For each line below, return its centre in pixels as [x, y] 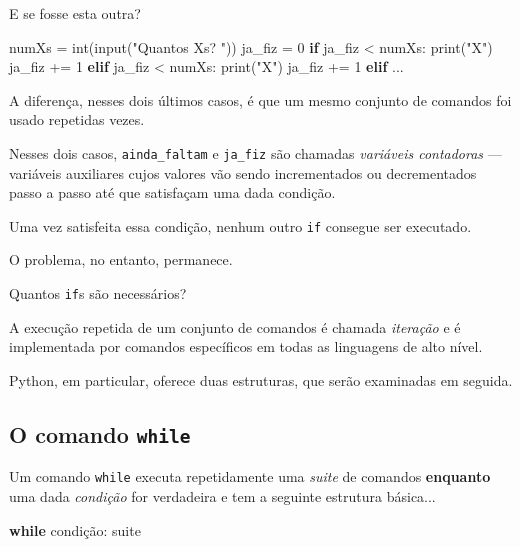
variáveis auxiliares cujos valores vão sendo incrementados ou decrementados [243, 172]
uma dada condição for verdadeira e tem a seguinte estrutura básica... [222, 495]
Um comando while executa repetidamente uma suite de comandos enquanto [250, 476]
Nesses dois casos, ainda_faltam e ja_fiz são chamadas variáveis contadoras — [255, 152]
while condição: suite [75, 529]
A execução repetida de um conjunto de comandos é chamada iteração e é [235, 326]
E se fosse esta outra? [75, 13]
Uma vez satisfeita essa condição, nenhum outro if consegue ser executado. [240, 225]
